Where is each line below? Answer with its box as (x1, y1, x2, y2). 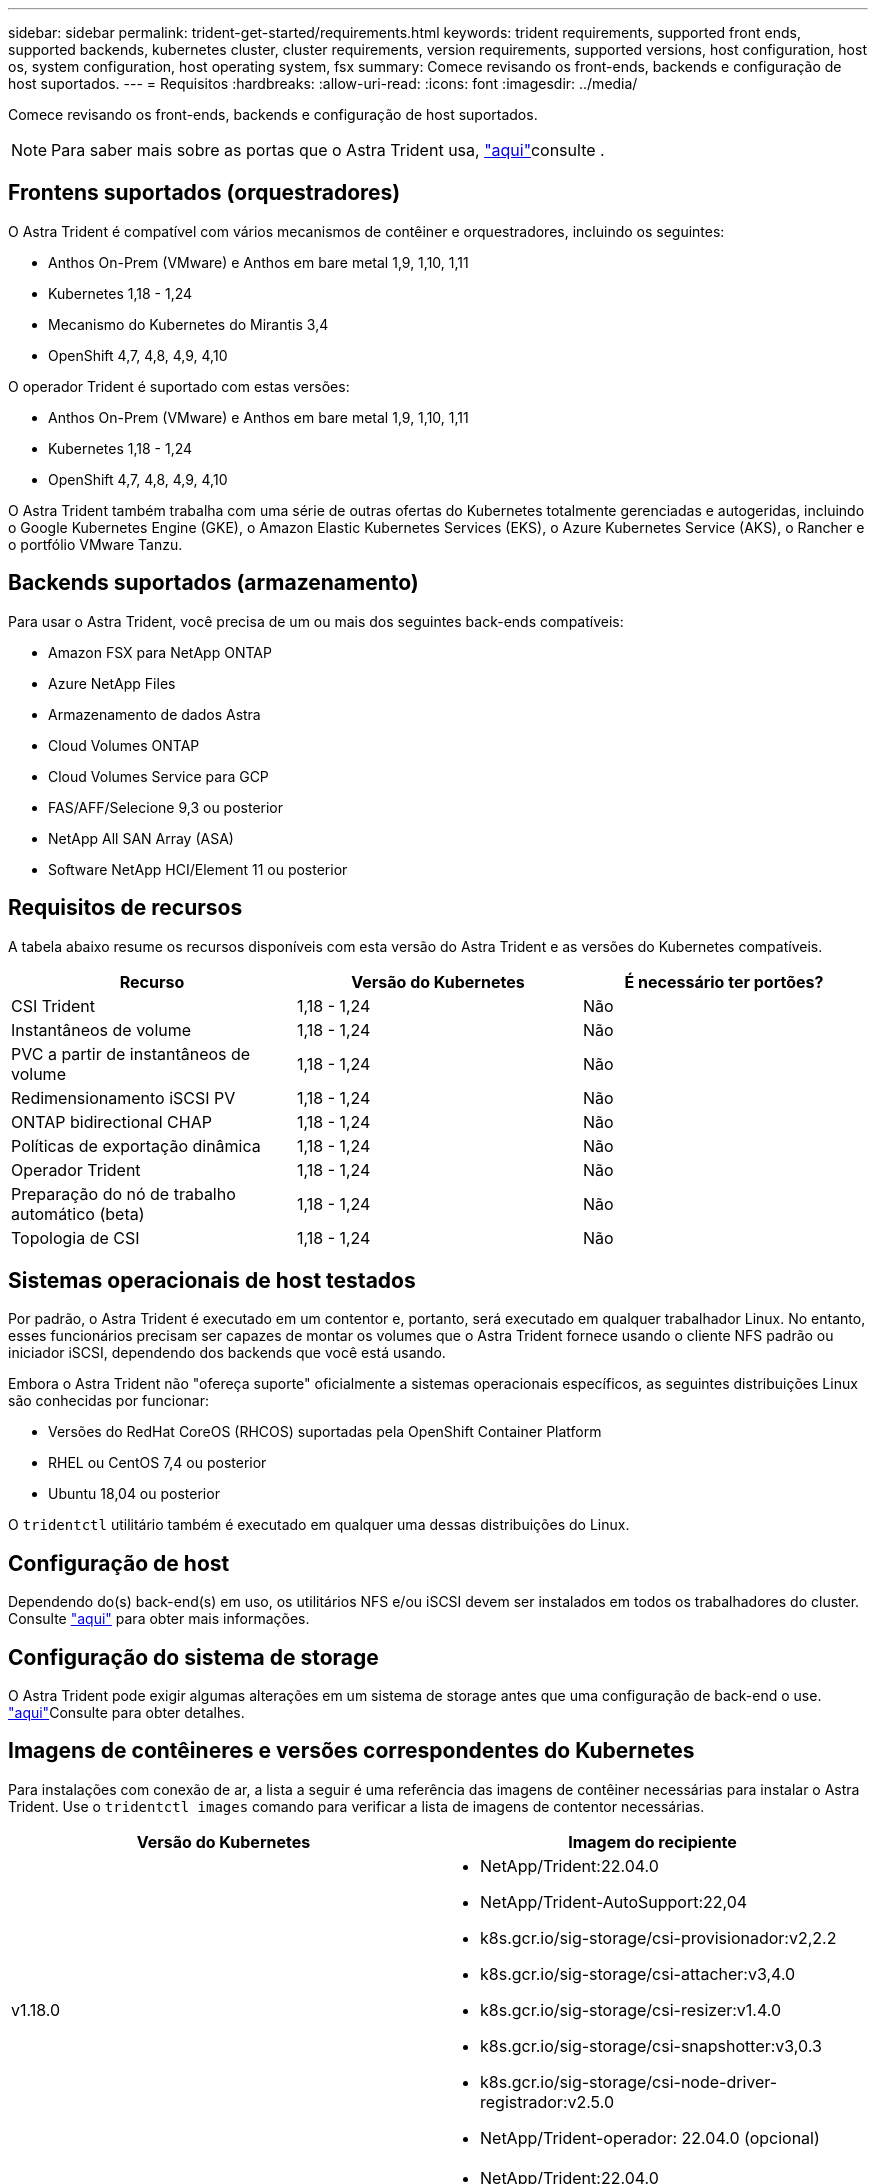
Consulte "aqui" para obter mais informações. (8, 1610, 310, 1628)
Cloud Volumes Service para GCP (48, 767, 269, 785)
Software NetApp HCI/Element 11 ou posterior (48, 860, 348, 878)
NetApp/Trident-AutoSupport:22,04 (480, 1891, 748, 1912)
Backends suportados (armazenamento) (8, 570, 419, 596)
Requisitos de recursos (8, 895, 243, 921)
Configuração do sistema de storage (8, 1644, 379, 1670)
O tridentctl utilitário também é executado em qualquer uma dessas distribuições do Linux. (8, 1516, 630, 1534)
